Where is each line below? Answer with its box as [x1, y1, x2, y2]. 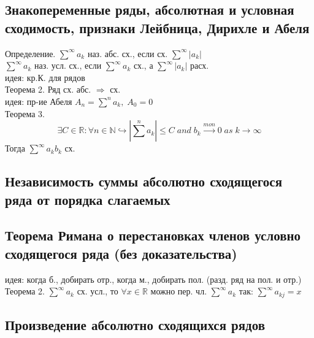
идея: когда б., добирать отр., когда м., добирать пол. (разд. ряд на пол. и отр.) [5, 272, 302, 285]
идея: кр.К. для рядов [5, 71, 85, 83]
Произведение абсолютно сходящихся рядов [5, 315, 266, 334]
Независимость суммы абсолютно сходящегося [5, 172, 283, 191]
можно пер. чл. [150, 285, 207, 298]
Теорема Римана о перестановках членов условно [5, 226, 301, 245]
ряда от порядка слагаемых [5, 190, 170, 209]
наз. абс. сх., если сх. [87, 47, 168, 60]
